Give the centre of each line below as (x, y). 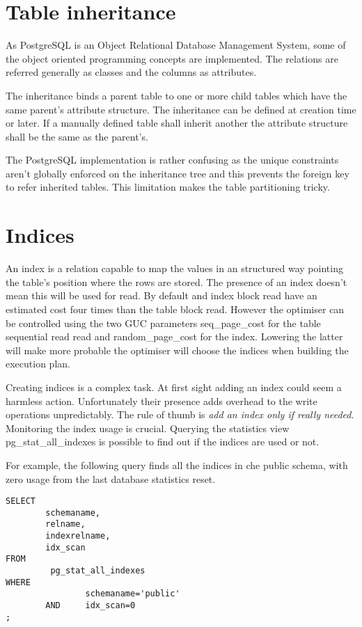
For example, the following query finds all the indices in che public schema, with (177, 465)
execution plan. (38, 364)
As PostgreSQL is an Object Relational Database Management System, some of (176, 45)
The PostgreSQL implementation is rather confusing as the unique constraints (172, 160)
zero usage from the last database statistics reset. (111, 478)
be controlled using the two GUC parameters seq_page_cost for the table (163, 323)
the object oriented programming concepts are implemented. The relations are (172, 58)
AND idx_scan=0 (90, 605)
